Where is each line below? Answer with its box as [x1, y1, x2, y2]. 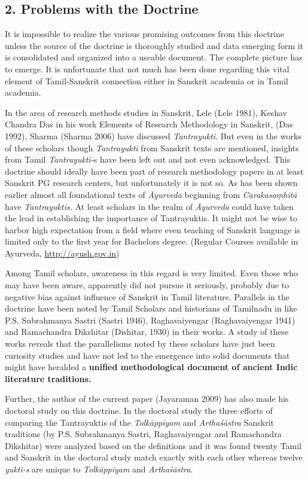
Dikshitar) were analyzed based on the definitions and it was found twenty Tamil [5, 439, 302, 451]
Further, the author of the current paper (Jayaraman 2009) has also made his [5, 392, 289, 405]
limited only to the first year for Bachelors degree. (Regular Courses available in [5, 235, 298, 248]
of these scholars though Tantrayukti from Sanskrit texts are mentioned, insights [5, 141, 299, 154]
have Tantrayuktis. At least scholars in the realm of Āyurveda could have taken [5, 200, 294, 212]
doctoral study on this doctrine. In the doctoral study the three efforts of [5, 404, 273, 417]
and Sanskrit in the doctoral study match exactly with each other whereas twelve [5, 451, 303, 463]
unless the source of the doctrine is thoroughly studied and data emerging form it [5, 39, 304, 51]
